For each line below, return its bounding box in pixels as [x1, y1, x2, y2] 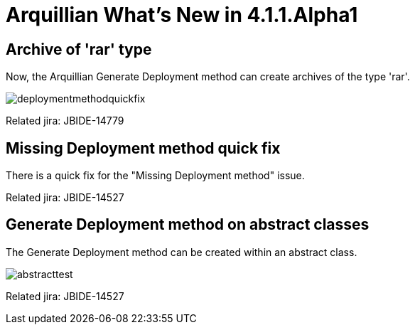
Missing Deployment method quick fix [6, 139, 281, 157]
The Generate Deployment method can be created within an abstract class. [6, 245, 357, 258]
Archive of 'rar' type [6, 40, 152, 58]
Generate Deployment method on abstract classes [6, 215, 370, 234]
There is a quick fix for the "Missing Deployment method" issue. [6, 169, 305, 182]
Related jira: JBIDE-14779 [6, 115, 124, 127]
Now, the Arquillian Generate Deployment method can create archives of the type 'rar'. [6, 70, 410, 83]
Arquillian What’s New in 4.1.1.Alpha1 [6, 3, 358, 27]
